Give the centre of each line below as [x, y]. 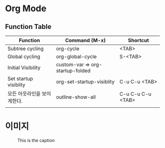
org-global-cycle [77, 57]
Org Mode [26, 9]
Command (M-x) [85, 40]
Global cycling [24, 57]
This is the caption [36, 140]
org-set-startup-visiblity [85, 82]
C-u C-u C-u [135, 94]
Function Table [28, 27]
